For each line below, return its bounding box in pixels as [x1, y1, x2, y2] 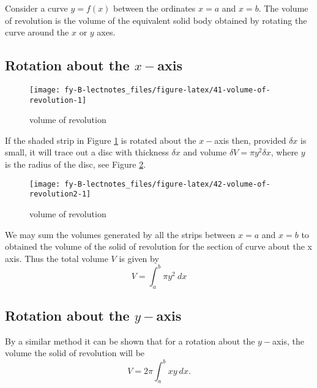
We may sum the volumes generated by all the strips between [5, 228, 236, 241]
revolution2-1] [29, 190, 91, 199]
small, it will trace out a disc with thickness [5, 146, 169, 159]
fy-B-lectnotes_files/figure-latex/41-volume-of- [64, 85, 270, 94]
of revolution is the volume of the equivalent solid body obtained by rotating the [5, 13, 307, 26]
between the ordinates [113, 2, 196, 14]
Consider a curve [5, 2, 68, 14]
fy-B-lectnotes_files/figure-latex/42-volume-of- [64, 179, 270, 188]
